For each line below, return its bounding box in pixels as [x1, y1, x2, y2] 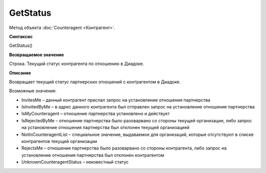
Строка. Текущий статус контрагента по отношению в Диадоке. [9, 61, 144, 67]
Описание [9, 69, 32, 76]
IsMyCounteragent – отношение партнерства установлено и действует [21, 111, 170, 117]
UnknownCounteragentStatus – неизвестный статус [21, 159, 129, 165]
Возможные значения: [9, 88, 57, 94]
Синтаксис [9, 34, 33, 39]
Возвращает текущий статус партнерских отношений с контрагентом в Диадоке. [9, 79, 181, 85]
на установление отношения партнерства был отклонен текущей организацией [21, 125, 190, 131]
